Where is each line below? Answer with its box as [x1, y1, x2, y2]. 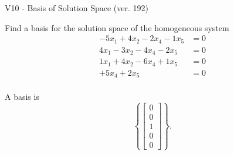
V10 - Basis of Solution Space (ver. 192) [5, 2, 148, 14]
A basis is [5, 90, 39, 103]
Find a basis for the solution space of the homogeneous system [5, 21, 229, 33]
